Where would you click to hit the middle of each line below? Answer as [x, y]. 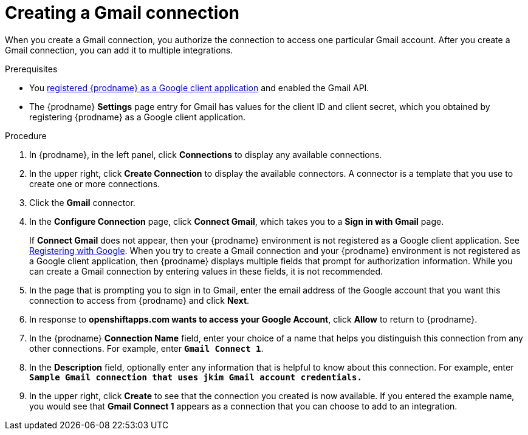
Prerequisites [31, 69]
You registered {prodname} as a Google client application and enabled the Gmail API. [199, 87]
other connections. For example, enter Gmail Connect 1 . [146, 348]
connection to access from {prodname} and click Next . [139, 300]
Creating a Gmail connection [122, 13]
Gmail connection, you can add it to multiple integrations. [119, 50]
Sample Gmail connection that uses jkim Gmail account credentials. [196, 377]
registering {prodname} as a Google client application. [138, 117]
